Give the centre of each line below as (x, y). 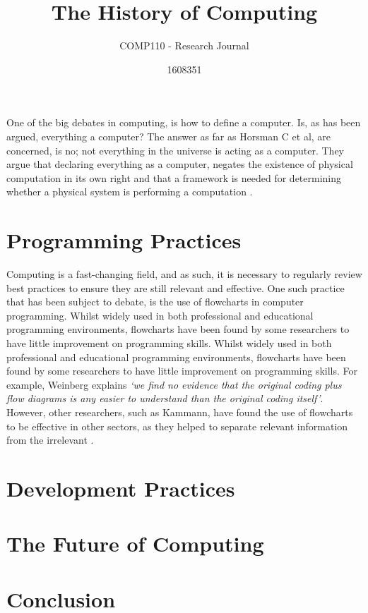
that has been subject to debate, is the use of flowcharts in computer (155, 302)
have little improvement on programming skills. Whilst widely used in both (169, 342)
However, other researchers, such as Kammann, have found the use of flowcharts (180, 412)
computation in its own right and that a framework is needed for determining (174, 177)
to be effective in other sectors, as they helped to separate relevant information (177, 426)
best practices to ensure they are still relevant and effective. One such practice (176, 287)
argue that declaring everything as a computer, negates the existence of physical (180, 164)
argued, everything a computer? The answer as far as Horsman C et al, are (169, 136)
